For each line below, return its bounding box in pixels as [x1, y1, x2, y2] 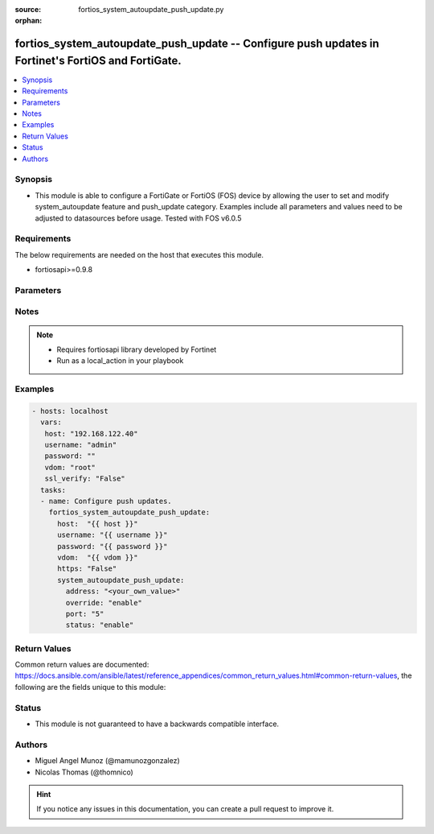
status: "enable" [65, 621, 134, 630]
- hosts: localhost [31, 407, 108, 415]
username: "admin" [44, 440, 117, 450]
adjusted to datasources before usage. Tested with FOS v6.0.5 [35, 213, 242, 223]
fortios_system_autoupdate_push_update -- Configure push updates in [14, 37, 379, 51]
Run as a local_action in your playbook [56, 356, 184, 365]
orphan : [14, 16, 43, 26]
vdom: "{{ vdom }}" [57, 553, 138, 562]
